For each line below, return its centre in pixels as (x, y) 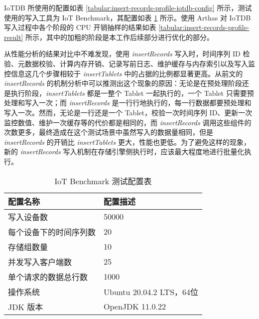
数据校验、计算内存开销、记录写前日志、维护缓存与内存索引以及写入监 (140, 63)
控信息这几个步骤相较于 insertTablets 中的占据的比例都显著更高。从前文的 (124, 73)
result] (14, 37)
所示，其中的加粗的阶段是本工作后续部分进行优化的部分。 (119, 37)
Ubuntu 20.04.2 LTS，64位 (151, 292)
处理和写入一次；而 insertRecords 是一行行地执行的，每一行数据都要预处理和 (128, 103)
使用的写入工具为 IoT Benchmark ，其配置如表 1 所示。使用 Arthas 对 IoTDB (128, 17)
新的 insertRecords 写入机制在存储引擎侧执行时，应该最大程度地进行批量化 (124, 152)
